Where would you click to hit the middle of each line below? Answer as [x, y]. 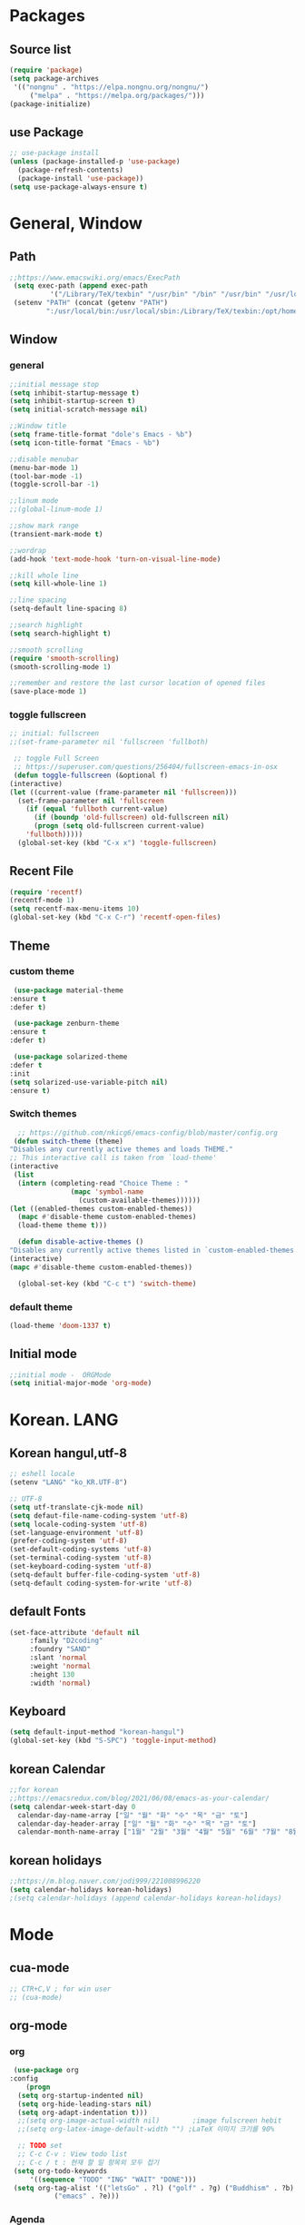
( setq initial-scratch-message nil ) [79, 409]
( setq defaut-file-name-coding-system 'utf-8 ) [99, 1516]
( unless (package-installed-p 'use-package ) [95, 162]
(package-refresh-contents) [71, 170]
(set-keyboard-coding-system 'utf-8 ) [81, 1567]
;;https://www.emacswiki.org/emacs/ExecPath [95, 278]
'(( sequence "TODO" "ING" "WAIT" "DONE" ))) [113, 2180]
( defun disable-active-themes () [81, 1242]
